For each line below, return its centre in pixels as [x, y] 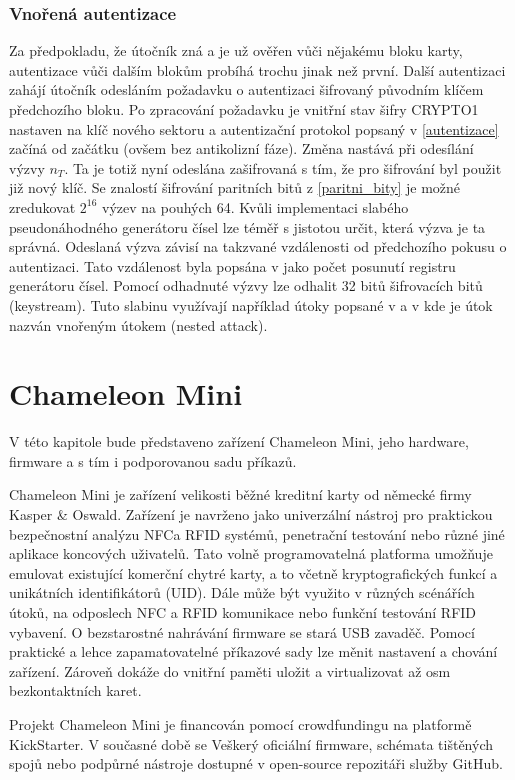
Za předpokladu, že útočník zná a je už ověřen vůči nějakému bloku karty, [236, 50]
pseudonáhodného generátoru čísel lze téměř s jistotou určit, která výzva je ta [247, 226]
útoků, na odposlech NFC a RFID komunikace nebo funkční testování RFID [243, 612]
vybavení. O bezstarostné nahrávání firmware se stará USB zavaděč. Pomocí [242, 631]
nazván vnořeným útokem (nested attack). [138, 324]
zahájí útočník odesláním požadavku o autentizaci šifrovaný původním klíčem [246, 89]
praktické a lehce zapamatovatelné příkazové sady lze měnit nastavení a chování [253, 651]
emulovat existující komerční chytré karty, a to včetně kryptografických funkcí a [253, 572]
